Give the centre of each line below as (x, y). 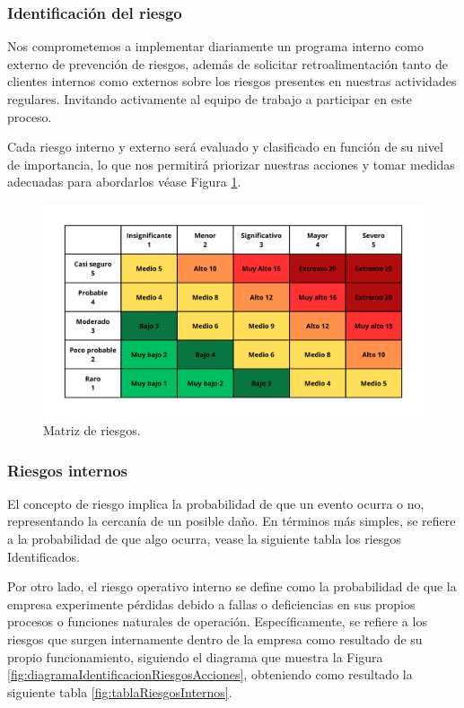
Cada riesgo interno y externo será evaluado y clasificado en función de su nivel (225, 147)
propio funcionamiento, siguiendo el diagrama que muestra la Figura (195, 656)
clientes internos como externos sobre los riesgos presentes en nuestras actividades (232, 81)
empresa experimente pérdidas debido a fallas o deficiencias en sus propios (211, 603)
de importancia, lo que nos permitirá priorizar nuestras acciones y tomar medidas (231, 164)
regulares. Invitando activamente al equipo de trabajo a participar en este (210, 99)
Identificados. (44, 556)
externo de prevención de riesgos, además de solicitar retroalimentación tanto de (228, 63)
